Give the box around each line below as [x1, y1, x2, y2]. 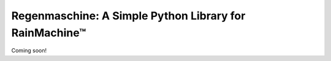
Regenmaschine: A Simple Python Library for [11, 9, 246, 22]
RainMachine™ [11, 26, 86, 39]
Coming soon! [11, 47, 47, 54]
